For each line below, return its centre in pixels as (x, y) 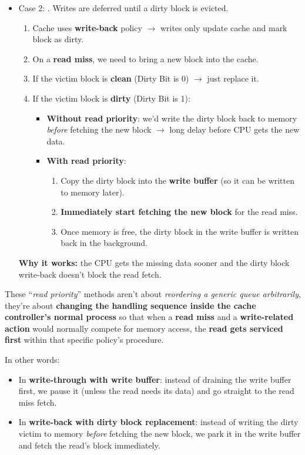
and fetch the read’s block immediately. (89, 445)
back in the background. (104, 243)
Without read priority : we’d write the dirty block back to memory (172, 118)
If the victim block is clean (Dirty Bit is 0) (111, 78)
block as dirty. (58, 39)
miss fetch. (38, 402)
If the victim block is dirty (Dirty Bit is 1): (111, 98)
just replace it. (233, 78)
